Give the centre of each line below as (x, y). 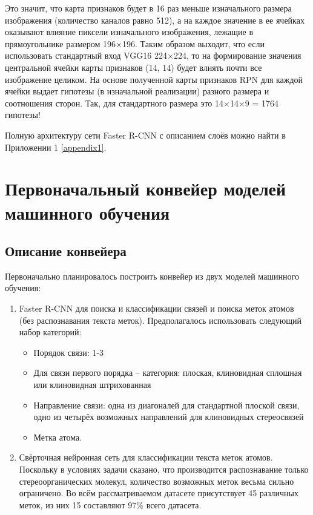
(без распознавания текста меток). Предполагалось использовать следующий (160, 320)
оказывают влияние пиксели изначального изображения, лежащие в (129, 32)
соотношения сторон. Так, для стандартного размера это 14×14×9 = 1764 (142, 103)
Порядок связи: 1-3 (69, 352)
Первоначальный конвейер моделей (146, 189)
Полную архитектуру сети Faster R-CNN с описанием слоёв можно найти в (145, 135)
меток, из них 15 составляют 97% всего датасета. (110, 504)
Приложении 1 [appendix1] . (56, 147)
